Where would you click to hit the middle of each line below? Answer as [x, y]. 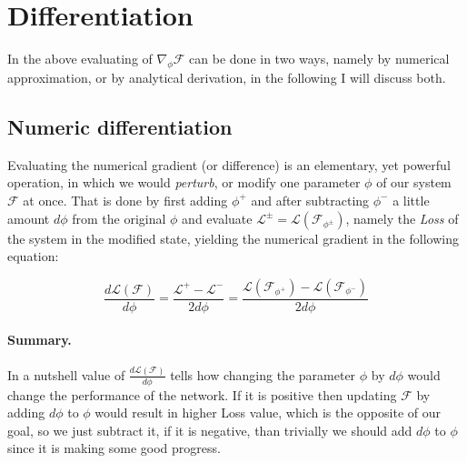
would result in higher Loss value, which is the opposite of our [268, 413]
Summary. [40, 340]
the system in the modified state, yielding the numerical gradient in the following [233, 238]
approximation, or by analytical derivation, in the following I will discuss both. [227, 77]
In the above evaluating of [80, 59]
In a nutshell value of [66, 374]
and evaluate [217, 218]
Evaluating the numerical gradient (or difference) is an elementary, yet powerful [229, 164]
